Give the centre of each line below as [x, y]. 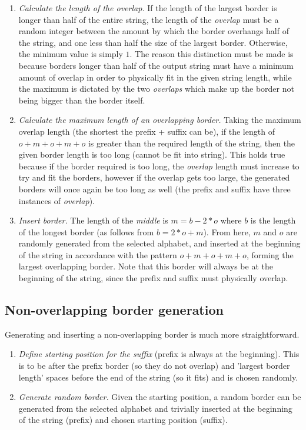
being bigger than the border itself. [82, 100]
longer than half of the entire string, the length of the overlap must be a [149, 19]
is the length [273, 220]
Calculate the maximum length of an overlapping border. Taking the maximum [160, 120]
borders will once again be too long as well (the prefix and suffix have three [154, 189]
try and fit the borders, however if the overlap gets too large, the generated [154, 177]
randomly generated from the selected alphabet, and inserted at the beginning [159, 243]
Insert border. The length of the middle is [93, 220]
